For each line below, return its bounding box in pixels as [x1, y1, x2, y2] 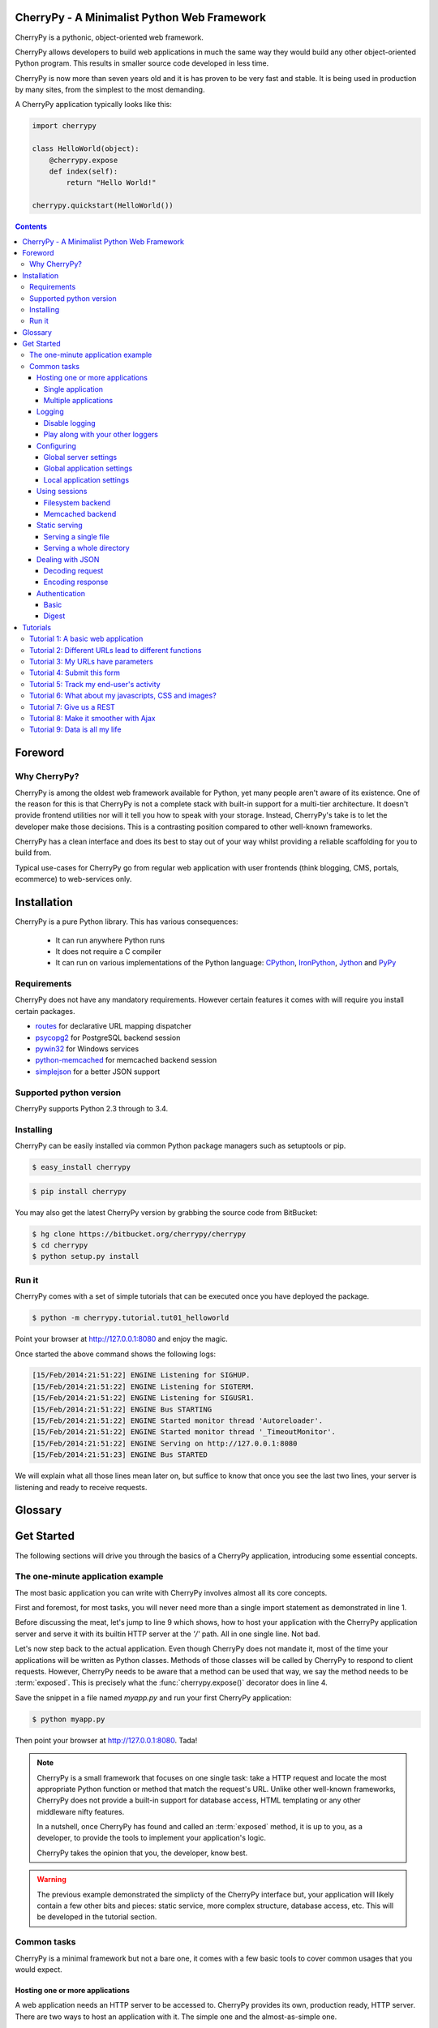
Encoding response [43, 577, 109, 587]
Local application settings [43, 475, 130, 484]
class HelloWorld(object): [32, 144, 140, 153]
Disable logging [43, 418, 97, 428]
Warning [36, 1875, 67, 1884]
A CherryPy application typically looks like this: [15, 100, 172, 110]
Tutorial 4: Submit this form [29, 668, 121, 677]
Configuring [36, 440, 76, 450]
